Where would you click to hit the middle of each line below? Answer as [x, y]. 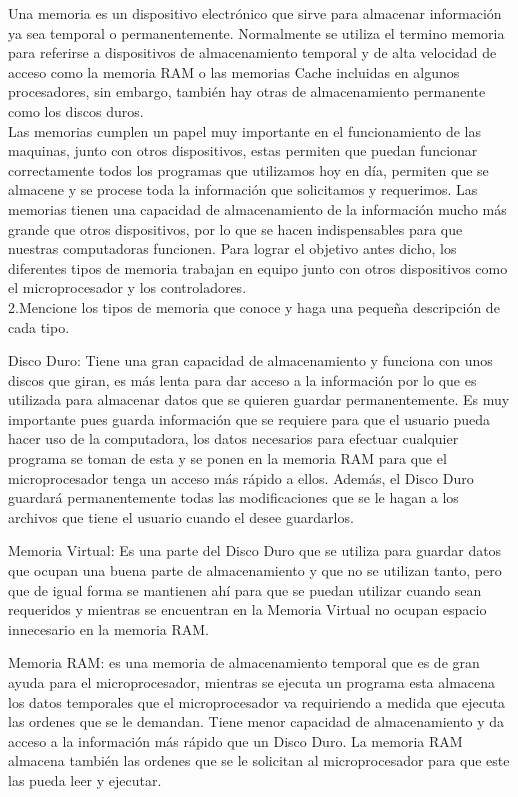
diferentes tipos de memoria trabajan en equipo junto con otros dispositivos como [258, 267]
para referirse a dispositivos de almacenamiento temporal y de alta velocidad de [252, 52]
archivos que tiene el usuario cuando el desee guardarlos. [181, 516]
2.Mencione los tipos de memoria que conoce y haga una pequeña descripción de [254, 306]
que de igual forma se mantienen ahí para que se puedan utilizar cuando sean [245, 589]
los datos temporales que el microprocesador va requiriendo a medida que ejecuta [257, 701]
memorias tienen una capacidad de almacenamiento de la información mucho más [257, 208]
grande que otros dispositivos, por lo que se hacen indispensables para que [235, 228]
